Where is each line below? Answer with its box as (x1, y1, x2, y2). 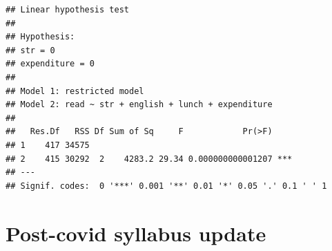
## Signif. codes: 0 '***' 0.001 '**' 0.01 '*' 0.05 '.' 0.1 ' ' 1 (6, 180, 327, 191)
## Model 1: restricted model (6, 86, 144, 96)
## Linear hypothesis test (6, 5, 129, 15)
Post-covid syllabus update (6, 219, 266, 247)
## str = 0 (6, 45, 55, 55)
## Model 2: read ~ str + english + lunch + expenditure (6, 100, 273, 110)
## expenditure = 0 (6, 59, 95, 69)
